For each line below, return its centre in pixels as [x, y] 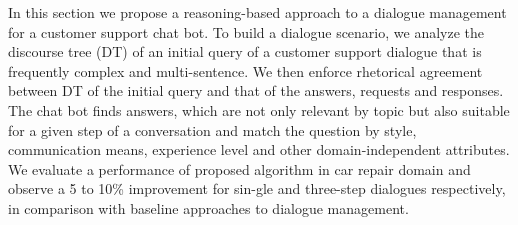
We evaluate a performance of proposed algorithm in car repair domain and [239, 168]
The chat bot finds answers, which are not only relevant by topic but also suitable [259, 109]
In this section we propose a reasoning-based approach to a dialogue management [257, 12]
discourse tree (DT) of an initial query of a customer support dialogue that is [245, 51]
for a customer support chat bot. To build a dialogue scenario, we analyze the [246, 31]
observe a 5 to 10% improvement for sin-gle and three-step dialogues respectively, [257, 188]
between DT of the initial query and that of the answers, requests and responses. [256, 90]
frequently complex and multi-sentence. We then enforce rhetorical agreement [245, 70]
